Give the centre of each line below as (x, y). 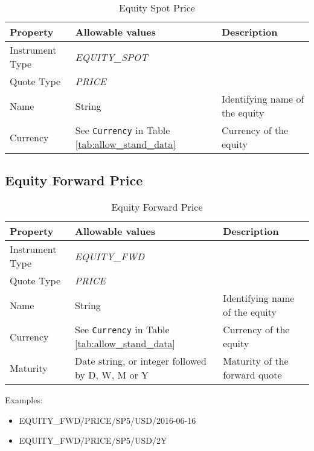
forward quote (252, 375)
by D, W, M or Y (112, 375)
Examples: (24, 400)
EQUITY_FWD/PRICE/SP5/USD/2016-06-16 (107, 420)
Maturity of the (256, 361)
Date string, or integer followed (141, 361)
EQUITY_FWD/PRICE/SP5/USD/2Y (93, 440)
